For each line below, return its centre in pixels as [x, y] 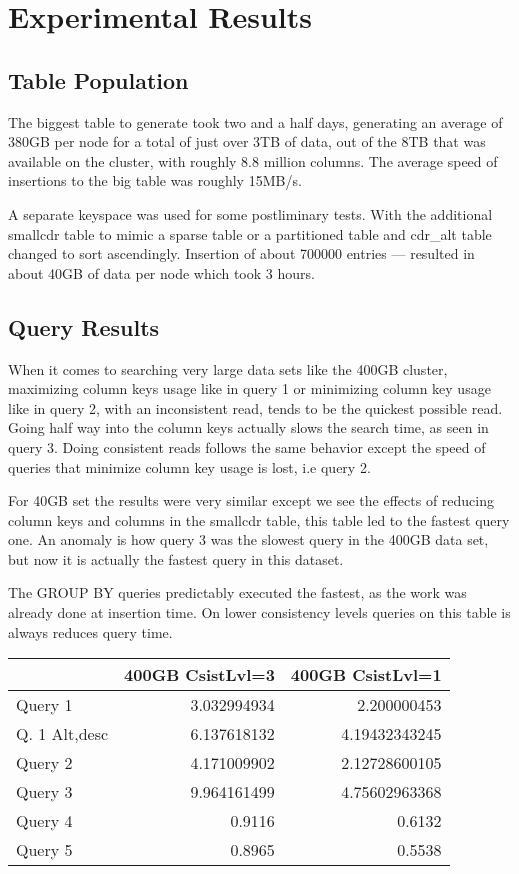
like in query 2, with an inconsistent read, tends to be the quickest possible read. [255, 407]
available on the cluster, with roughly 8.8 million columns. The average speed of [253, 160]
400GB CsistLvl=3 [199, 675]
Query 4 [44, 821]
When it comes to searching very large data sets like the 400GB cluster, [228, 368]
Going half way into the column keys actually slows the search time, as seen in [248, 427]
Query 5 [44, 850]
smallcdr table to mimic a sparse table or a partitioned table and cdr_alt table [250, 233]
